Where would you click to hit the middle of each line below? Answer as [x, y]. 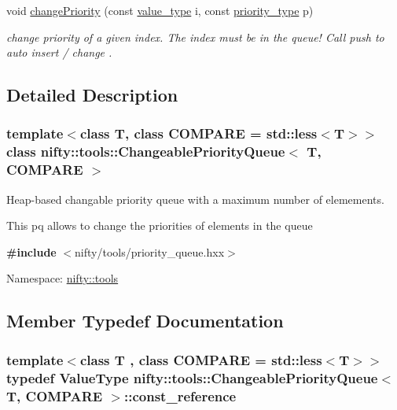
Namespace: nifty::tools [62, 278]
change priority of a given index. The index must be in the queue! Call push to [195, 37]
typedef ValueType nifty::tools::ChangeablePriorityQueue [192, 377]
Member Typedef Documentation [145, 321]
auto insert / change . [59, 52]
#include [31, 251]
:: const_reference [180, 395]
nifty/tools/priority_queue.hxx [150, 251]
